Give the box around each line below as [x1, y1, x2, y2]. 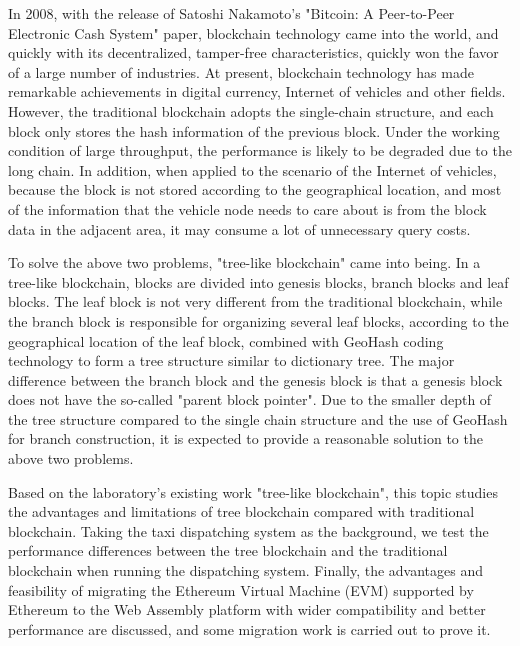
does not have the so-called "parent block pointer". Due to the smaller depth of [8, 389, 492, 410]
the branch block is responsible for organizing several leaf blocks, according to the [8, 310, 509, 331]
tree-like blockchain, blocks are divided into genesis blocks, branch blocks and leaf [8, 271, 509, 292]
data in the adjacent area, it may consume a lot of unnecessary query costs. [8, 218, 471, 239]
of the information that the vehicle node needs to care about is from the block [8, 198, 487, 219]
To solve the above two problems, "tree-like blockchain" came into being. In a [8, 252, 481, 273]
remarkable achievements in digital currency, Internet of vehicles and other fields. [8, 81, 506, 102]
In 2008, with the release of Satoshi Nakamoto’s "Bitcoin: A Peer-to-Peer [8, 3, 455, 23]
